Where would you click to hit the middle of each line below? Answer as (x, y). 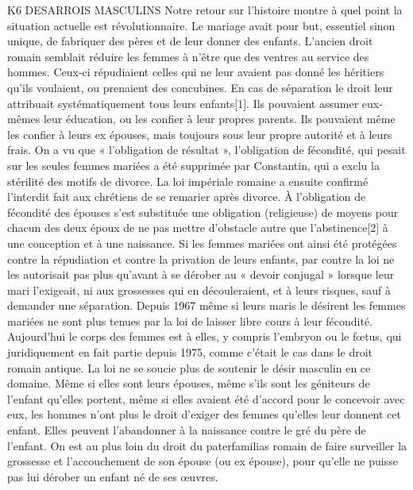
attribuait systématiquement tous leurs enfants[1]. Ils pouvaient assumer (183, 103)
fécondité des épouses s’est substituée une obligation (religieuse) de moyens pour (203, 212)
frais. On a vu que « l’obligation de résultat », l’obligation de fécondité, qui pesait (206, 150)
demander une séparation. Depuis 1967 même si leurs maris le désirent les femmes (206, 305)
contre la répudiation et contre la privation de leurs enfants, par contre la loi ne (201, 259)
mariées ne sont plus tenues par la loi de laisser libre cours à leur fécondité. (190, 320)
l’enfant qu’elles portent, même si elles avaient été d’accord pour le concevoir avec (206, 398)
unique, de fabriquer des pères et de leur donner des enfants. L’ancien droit (190, 41)
